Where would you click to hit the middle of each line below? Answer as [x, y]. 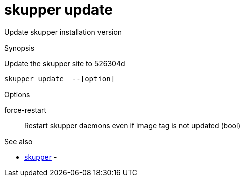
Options [17, 94]
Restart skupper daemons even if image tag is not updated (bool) [133, 125]
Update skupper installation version [63, 32]
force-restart [25, 110]
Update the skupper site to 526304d [65, 63]
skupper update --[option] [60, 79]
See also [18, 141]
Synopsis [19, 48]
